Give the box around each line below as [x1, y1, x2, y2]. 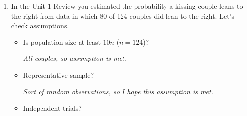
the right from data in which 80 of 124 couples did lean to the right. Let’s [11, 10, 234, 21]
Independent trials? [23, 103, 82, 113]
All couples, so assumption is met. [23, 53, 126, 63]
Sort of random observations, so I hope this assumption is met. [23, 86, 213, 96]
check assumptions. [11, 20, 69, 30]
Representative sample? [23, 69, 94, 80]
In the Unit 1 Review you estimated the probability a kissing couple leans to [11, 1, 243, 11]
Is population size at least [23, 36, 101, 47]
